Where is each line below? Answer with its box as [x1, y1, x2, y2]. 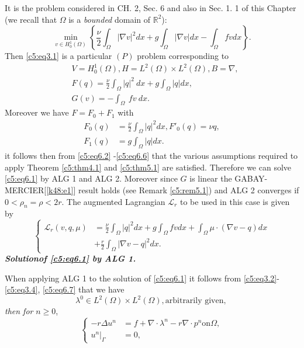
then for [5, 305, 33, 317]
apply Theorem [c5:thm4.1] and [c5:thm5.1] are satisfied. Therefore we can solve [5, 161, 292, 173]
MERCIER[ [5, 184, 47, 196]
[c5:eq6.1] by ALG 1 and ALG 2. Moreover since [5, 172, 178, 185]
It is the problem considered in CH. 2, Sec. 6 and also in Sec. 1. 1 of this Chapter [5, 2, 296, 13]
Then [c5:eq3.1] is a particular [5, 50, 112, 62]
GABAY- [234, 172, 268, 185]
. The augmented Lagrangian [61, 195, 165, 207]
